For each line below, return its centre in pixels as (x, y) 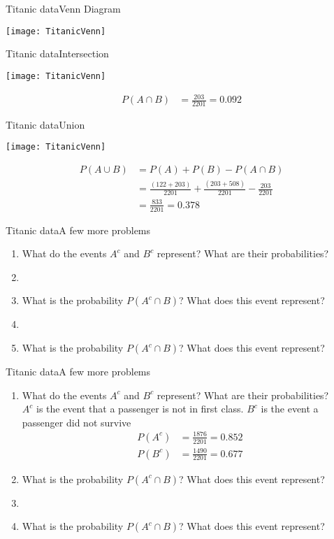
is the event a (290, 409)
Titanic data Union (45, 124)
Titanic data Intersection (57, 53)
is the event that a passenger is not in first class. (140, 409)
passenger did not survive (77, 422)
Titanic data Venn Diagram (63, 8)
